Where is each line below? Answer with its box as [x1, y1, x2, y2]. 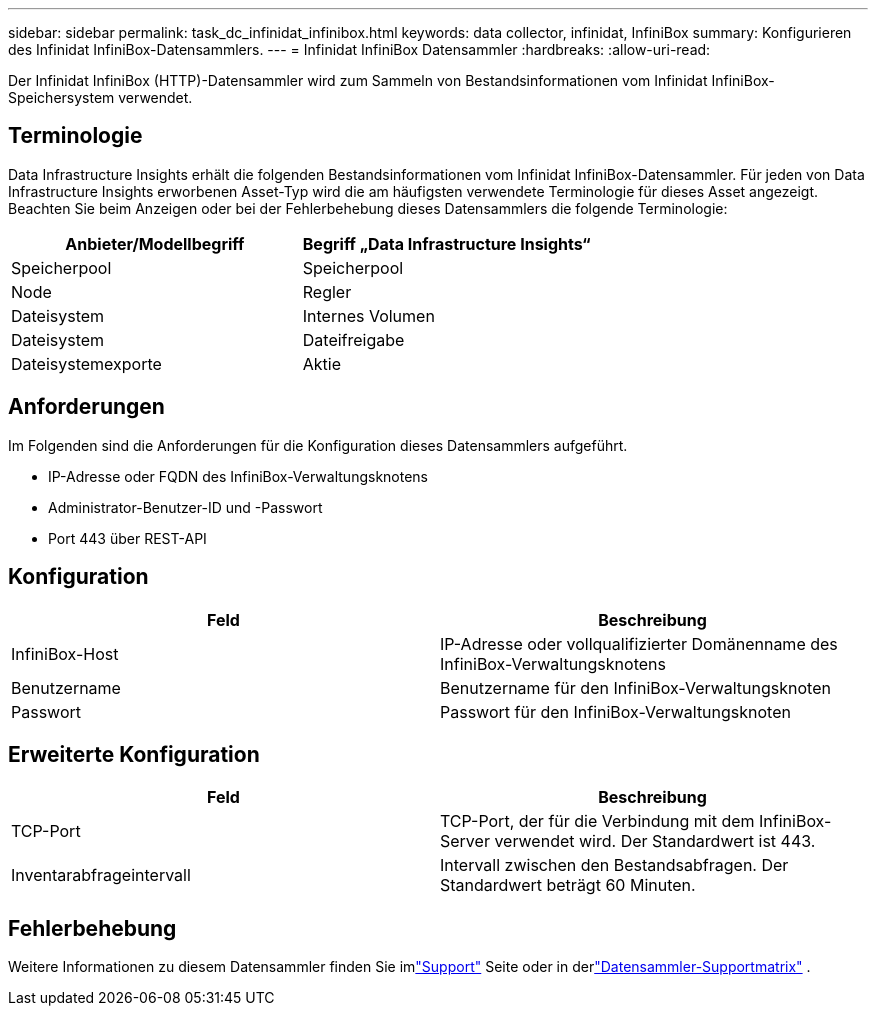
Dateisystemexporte [11, 353, 162, 374]
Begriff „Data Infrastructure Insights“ [302, 233, 591, 254]
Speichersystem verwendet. [8, 89, 193, 106]
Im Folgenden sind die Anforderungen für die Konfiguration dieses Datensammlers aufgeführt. [8, 436, 628, 454]
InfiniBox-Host [11, 643, 119, 664]
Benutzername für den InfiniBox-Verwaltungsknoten [440, 677, 831, 698]
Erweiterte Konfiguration [8, 741, 260, 767]
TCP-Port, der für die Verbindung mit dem [440, 811, 755, 832]
